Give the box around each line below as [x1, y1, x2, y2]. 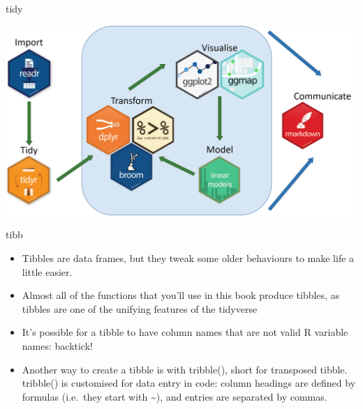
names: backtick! [22, 338, 93, 353]
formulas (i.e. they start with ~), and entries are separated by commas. [22, 389, 327, 403]
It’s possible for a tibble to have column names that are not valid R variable [22, 325, 348, 339]
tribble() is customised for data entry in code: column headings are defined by [22, 376, 356, 390]
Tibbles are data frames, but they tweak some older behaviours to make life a [22, 250, 355, 265]
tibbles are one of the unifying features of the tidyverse [22, 301, 258, 316]
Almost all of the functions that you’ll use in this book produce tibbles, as [22, 288, 340, 302]
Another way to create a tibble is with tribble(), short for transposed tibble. [22, 362, 348, 376]
